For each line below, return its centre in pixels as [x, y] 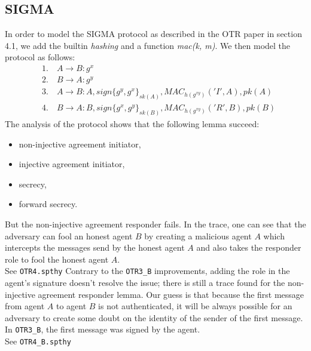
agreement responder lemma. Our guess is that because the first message [171, 294]
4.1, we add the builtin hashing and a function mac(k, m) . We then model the [148, 45]
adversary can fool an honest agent [69, 235]
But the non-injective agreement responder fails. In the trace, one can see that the [155, 224]
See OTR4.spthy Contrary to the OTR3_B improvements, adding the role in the [147, 271]
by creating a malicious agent [198, 235]
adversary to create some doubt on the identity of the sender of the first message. [154, 317]
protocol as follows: [40, 57]
